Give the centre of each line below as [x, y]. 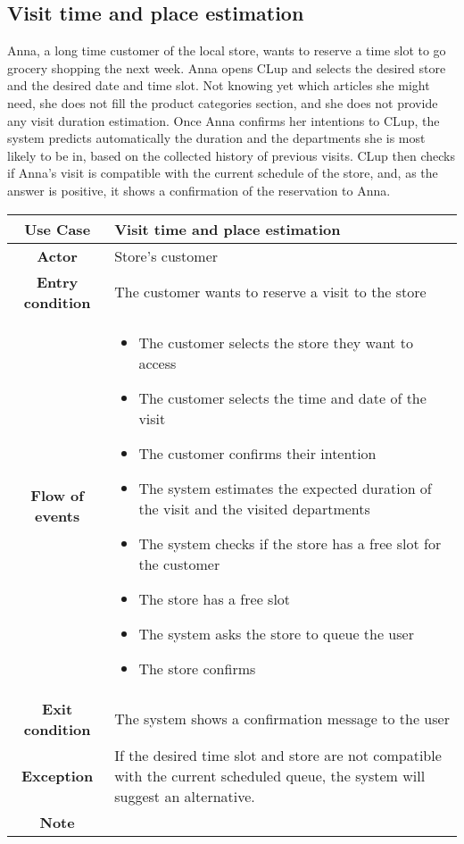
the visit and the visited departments [254, 508]
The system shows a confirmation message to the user [282, 719]
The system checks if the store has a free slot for [290, 543]
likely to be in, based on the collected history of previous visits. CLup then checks [231, 155]
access [157, 363]
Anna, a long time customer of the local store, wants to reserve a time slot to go [227, 50]
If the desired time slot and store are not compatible [278, 755]
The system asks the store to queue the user [276, 633]
